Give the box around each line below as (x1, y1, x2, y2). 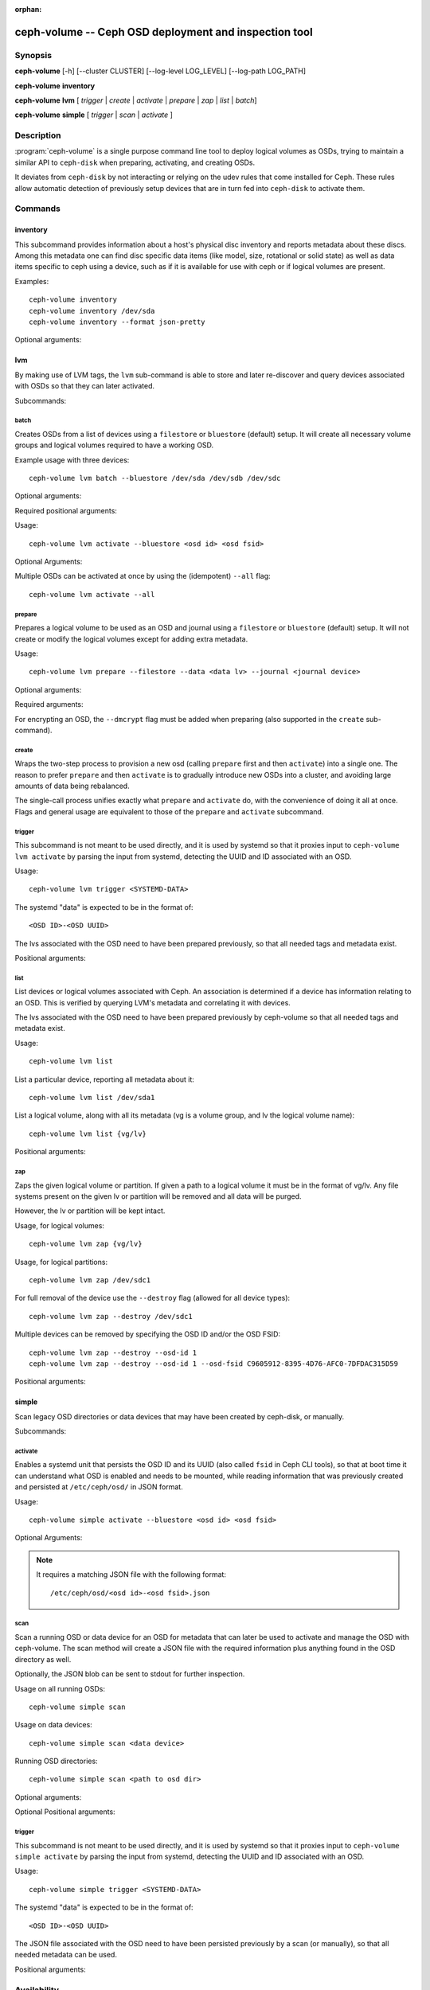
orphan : (14, 5, 42, 14)
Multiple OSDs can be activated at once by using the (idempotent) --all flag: (14, 572, 271, 581)
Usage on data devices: (14, 1720, 93, 1730)
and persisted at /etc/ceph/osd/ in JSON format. (14, 1482, 183, 1492)
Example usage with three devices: (14, 455, 130, 465)
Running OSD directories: (14, 1756, 99, 1766)
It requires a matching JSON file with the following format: (36, 1570, 227, 1579)
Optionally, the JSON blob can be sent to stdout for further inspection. (14, 1669, 245, 1679)
